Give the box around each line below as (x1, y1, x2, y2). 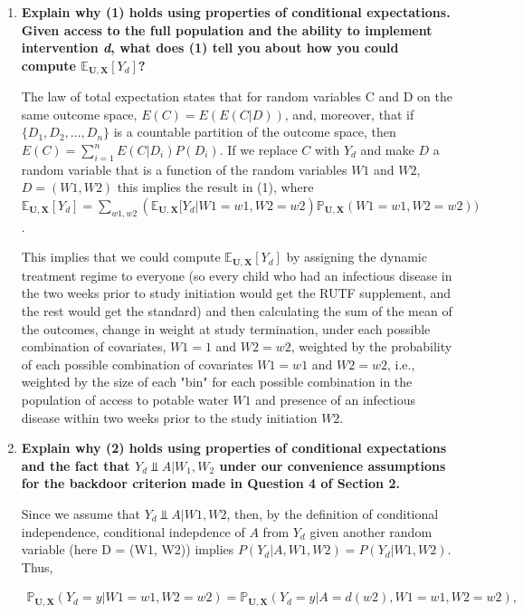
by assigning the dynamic (286, 247, 427, 266)
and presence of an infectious (255, 390, 415, 408)
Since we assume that (21, 504, 140, 523)
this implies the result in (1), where (117, 177, 314, 197)
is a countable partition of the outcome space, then (113, 122, 396, 141)
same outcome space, (21, 104, 138, 123)
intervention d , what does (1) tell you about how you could (21, 38, 399, 57)
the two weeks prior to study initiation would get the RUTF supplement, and (21, 283, 452, 302)
